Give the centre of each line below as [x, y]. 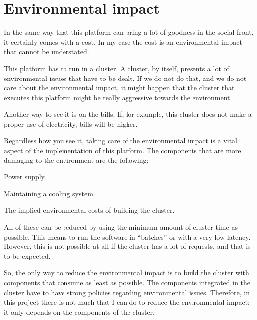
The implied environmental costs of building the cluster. [89, 210]
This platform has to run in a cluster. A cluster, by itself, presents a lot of [117, 68]
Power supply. [25, 177]
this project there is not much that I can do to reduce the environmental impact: [127, 302]
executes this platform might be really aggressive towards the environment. [118, 97]
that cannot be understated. [47, 51]
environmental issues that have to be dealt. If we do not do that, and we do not [125, 78]
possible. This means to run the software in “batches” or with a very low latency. [127, 236]
